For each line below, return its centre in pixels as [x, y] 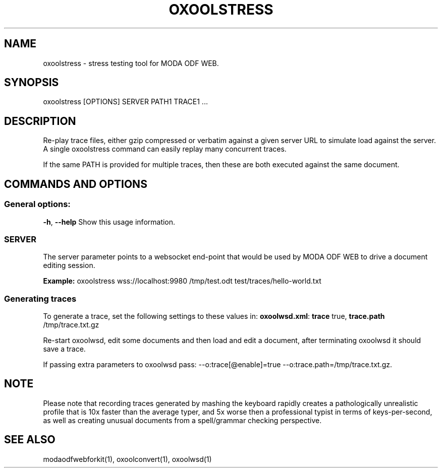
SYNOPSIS [32, 83]
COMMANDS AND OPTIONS [76, 184]
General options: [37, 204]
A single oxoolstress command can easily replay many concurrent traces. [165, 149]
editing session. [69, 265]
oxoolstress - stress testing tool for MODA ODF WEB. [131, 63]
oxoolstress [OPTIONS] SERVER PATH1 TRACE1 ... [125, 102]
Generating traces [40, 298]
